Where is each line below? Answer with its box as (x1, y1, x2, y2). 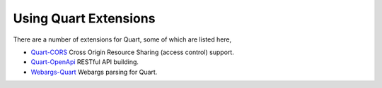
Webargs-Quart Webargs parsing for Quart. (30, 68, 158, 76)
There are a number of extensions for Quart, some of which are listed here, (13, 35, 232, 44)
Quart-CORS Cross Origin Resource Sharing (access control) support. (30, 48, 235, 56)
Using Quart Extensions (13, 11, 156, 26)
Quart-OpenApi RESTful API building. (30, 58, 139, 66)
